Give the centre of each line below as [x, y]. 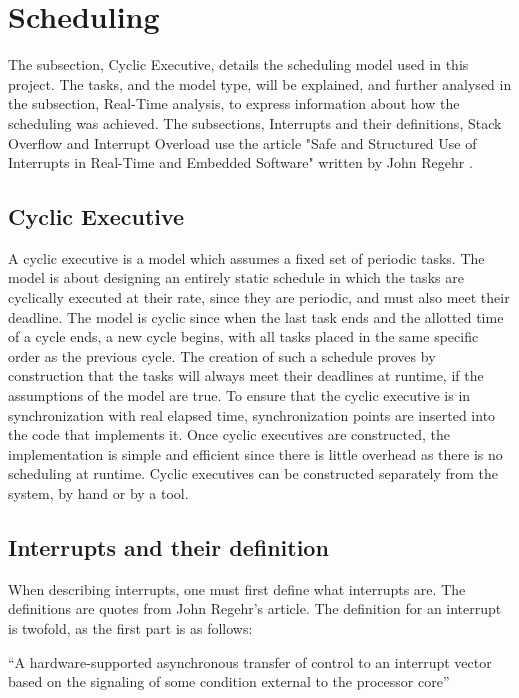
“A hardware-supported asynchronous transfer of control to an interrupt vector [250, 661]
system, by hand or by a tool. [98, 493]
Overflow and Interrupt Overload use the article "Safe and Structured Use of [242, 142]
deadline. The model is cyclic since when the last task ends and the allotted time [256, 316]
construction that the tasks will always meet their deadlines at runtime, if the [246, 375]
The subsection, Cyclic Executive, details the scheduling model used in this [238, 64]
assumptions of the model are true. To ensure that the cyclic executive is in [239, 395]
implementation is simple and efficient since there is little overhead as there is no [255, 453]
